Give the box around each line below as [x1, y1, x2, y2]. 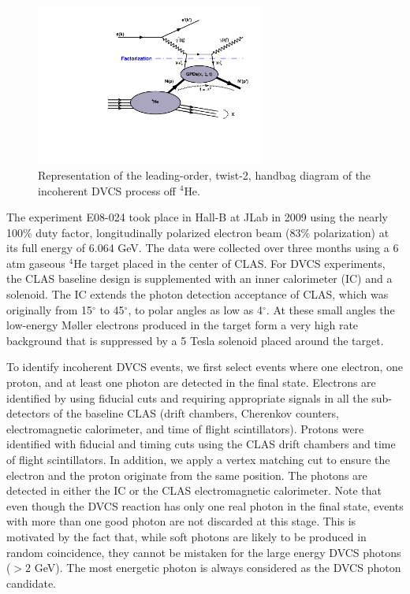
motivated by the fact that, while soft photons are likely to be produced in [6, 528, 367, 544]
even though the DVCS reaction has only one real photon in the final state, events [6, 497, 404, 514]
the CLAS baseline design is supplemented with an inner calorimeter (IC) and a [6, 270, 393, 287]
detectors [6, 405, 50, 421]
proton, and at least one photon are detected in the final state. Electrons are [6, 374, 376, 391]
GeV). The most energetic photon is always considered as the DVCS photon [34, 559, 401, 576]
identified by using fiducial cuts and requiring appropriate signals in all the [6, 389, 368, 406]
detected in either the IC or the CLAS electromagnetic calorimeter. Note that [6, 482, 382, 499]
